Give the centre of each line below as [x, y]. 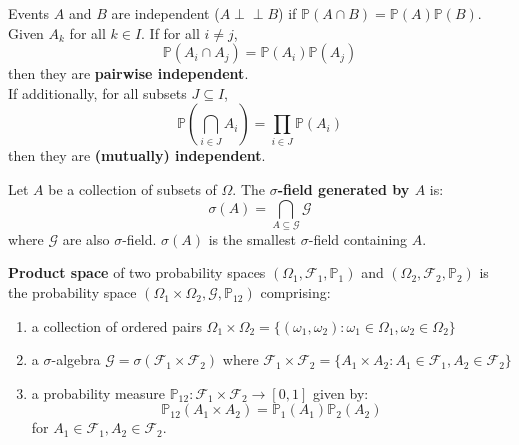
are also [86, 238]
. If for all [170, 32]
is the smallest [252, 238]
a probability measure [98, 392]
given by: [340, 392]
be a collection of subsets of [132, 188]
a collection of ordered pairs [116, 325]
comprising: [295, 292]
